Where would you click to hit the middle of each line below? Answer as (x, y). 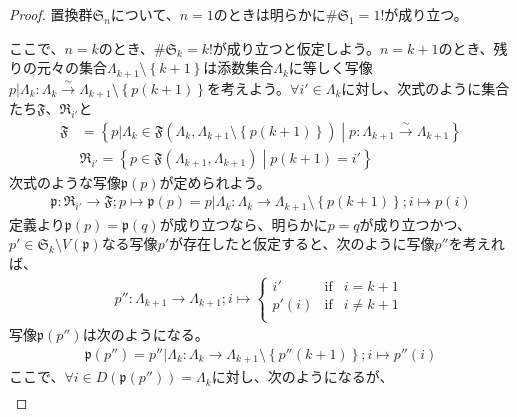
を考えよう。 (248, 87)
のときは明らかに (269, 14)
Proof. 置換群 (51, 14)
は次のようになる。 (145, 334)
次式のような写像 (65, 181)
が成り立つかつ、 (415, 223)
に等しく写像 (330, 67)
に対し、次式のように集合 (425, 87)
